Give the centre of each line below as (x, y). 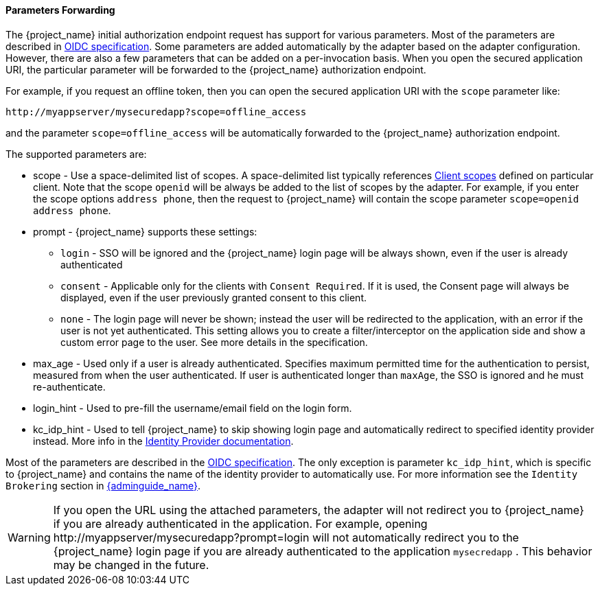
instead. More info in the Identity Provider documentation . (163, 441)
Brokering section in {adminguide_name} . (103, 485)
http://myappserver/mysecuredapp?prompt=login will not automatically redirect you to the (286, 537)
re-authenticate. (69, 386)
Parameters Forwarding (60, 10)
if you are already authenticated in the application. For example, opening (240, 523)
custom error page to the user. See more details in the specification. (214, 342)
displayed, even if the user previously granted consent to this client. (214, 297)
